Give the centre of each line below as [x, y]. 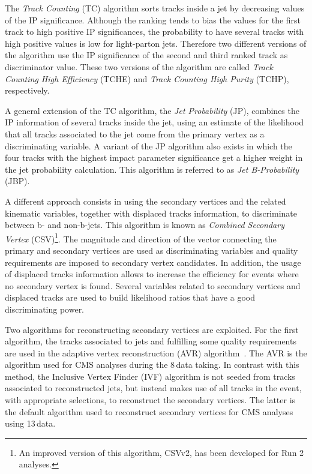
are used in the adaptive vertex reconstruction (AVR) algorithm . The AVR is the [156, 352]
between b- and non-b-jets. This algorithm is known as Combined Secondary [145, 225]
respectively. [27, 90]
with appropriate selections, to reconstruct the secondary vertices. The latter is [150, 400]
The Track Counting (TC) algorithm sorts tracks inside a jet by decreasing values [155, 8]
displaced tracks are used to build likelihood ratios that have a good [130, 297]
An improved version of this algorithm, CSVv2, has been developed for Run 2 [161, 452]
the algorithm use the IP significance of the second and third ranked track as [146, 55]
